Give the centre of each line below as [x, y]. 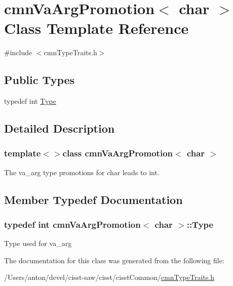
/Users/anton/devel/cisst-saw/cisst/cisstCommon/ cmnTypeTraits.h [109, 277]
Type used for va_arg [38, 243]
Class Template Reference [96, 28]
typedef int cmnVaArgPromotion [72, 224]
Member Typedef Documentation [93, 199]
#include [18, 52]
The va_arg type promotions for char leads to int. [82, 172]
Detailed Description [60, 128]
